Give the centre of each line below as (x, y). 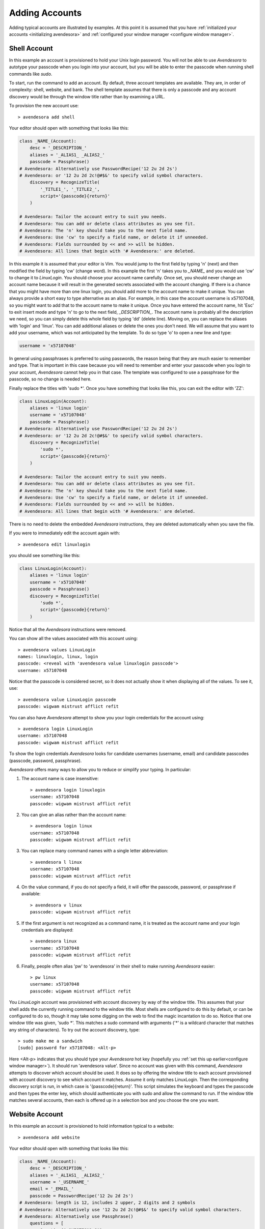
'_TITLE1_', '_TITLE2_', (70, 189)
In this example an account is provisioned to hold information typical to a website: (92, 1126)
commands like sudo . (31, 74)
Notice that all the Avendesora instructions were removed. (68, 629)
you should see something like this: (45, 556)
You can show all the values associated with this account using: (73, 639)
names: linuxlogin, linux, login (58, 657)
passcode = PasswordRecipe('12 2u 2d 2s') (81, 1196)
